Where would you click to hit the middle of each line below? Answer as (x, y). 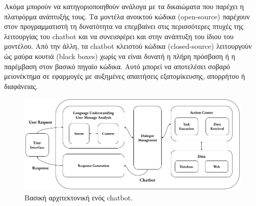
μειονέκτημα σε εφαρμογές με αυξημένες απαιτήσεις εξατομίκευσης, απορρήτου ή (125, 76)
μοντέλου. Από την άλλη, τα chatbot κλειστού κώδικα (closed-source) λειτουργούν (128, 46)
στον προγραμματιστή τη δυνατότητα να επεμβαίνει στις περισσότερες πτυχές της (124, 26)
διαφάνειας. (21, 86)
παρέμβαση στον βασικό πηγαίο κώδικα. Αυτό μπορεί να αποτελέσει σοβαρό (117, 66)
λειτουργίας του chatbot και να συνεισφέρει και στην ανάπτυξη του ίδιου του (119, 36)
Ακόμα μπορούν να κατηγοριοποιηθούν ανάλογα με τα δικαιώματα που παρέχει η (124, 6)
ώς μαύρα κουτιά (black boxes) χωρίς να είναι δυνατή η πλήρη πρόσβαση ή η (120, 56)
